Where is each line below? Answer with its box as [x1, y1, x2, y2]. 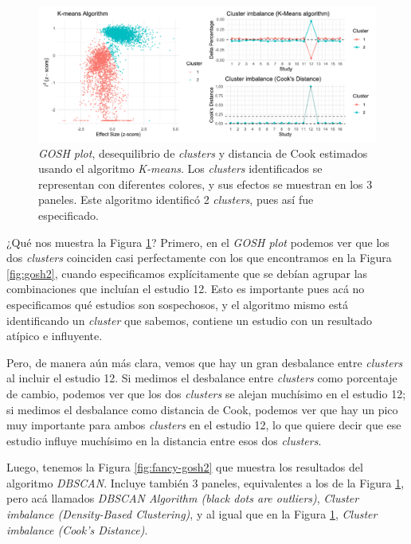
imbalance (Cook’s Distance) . [6, 521, 148, 538]
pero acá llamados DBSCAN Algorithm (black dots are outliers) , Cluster [6, 490, 359, 507]
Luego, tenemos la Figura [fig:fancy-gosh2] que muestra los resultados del [6, 459, 363, 476]
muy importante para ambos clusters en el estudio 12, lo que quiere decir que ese [6, 417, 401, 433]
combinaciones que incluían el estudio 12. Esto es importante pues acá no [6, 280, 365, 297]
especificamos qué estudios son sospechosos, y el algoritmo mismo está [6, 295, 348, 312]
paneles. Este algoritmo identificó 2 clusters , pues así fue [38, 191, 314, 208]
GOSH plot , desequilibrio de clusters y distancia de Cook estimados [38, 144, 368, 161]
